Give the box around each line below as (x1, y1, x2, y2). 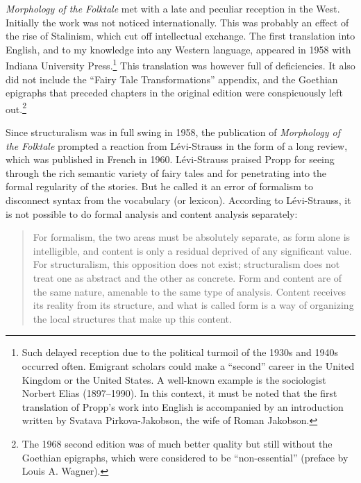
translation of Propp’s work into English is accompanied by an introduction (22, 399, 344, 414)
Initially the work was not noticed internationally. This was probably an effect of (6, 15, 349, 29)
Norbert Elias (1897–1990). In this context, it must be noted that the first (22, 386, 337, 400)
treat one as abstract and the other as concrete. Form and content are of (33, 271, 342, 285)
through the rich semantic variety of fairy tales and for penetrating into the (6, 165, 327, 180)
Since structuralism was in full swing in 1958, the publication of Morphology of (6, 125, 340, 139)
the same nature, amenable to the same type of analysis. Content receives (33, 284, 346, 298)
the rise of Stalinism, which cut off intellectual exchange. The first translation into (6, 28, 355, 43)
